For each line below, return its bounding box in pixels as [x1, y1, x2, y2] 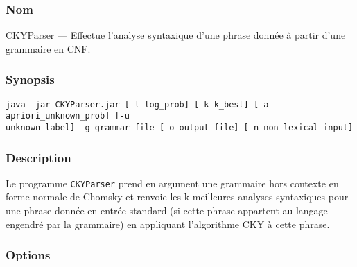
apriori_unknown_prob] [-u [6, 111, 130, 121]
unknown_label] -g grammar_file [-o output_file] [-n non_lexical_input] [6, 122, 354, 132]
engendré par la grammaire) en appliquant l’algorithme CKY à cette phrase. [6, 216, 330, 231]
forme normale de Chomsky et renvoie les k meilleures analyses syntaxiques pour [6, 189, 349, 204]
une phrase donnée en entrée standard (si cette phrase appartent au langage [6, 203, 328, 218]
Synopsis [6, 71, 55, 88]
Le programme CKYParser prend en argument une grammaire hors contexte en [6, 175, 339, 190]
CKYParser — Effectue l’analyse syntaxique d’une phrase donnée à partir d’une [6, 28, 346, 42]
